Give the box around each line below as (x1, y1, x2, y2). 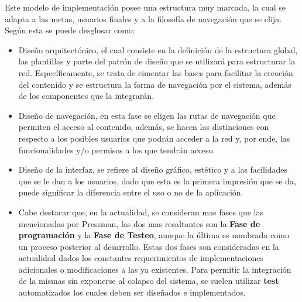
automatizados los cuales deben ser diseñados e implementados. (18, 286, 246, 298)
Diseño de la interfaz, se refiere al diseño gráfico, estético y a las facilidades (18, 163, 288, 176)
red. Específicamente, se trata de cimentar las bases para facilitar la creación (18, 66, 293, 78)
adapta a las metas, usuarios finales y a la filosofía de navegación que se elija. (5, 12, 282, 25)
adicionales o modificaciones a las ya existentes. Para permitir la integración (18, 263, 291, 275)
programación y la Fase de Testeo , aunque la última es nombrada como (18, 229, 289, 241)
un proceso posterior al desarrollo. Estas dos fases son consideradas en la (18, 240, 279, 252)
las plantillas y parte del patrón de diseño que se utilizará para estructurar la (18, 55, 296, 67)
